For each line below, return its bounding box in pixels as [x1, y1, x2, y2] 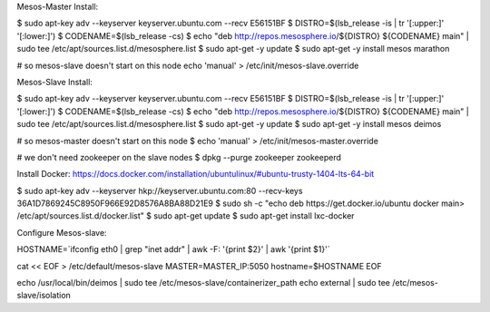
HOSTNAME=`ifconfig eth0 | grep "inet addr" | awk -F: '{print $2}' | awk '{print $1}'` [16, 244, 330, 255]
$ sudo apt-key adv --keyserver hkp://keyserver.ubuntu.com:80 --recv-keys [16, 185, 303, 196]
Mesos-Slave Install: [16, 76, 93, 87]
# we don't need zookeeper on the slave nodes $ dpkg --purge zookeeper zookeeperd [16, 151, 342, 162]
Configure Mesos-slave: [16, 227, 108, 238]
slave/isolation [16, 290, 72, 301]
